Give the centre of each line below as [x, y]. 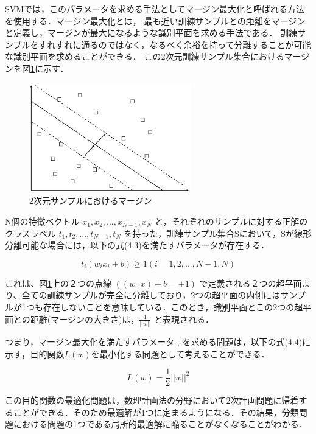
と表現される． [184, 319]
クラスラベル [30, 233]
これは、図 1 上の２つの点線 [58, 283]
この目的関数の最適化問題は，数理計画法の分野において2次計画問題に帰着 [152, 400]
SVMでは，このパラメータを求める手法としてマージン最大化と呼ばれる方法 [155, 9]
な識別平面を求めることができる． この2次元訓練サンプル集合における [145, 56]
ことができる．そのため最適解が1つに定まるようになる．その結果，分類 [156, 412]
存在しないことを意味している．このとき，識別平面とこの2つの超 [173, 307]
